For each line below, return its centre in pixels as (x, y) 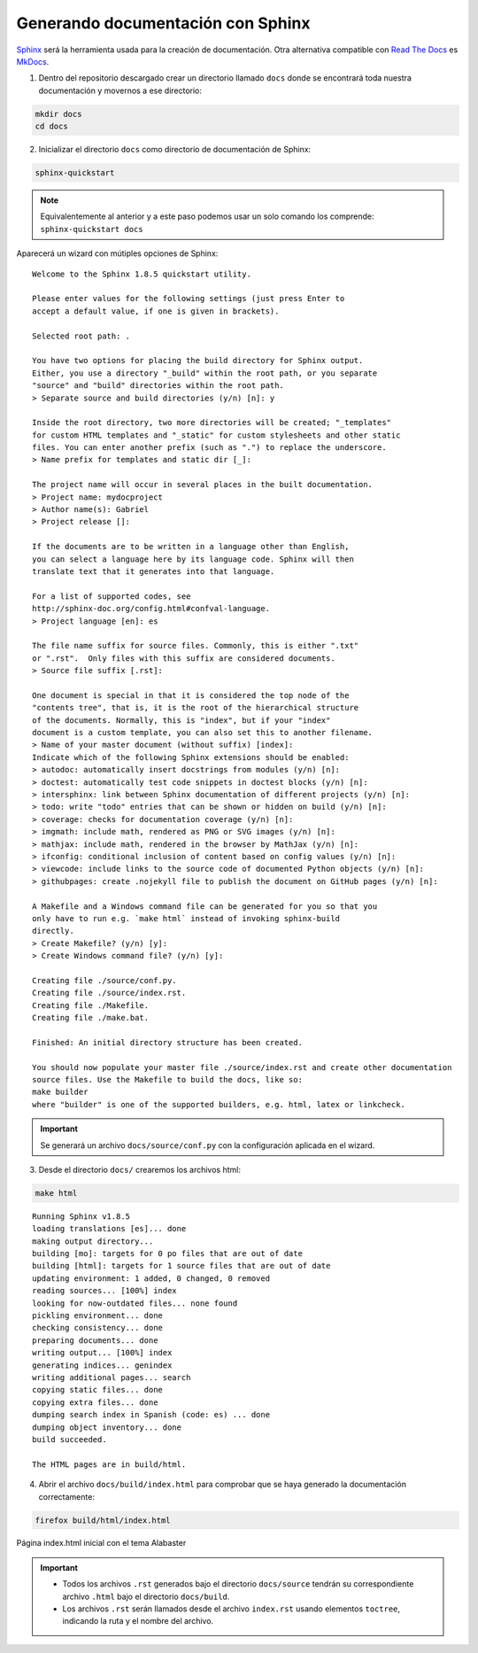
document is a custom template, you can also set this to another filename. (203, 733)
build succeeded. (69, 1439)
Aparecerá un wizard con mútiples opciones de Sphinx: (117, 253)
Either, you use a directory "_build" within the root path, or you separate (205, 373)
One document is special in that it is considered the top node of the (191, 695)
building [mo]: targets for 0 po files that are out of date (167, 1254)
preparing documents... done (95, 1340)
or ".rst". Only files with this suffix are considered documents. (184, 658)
